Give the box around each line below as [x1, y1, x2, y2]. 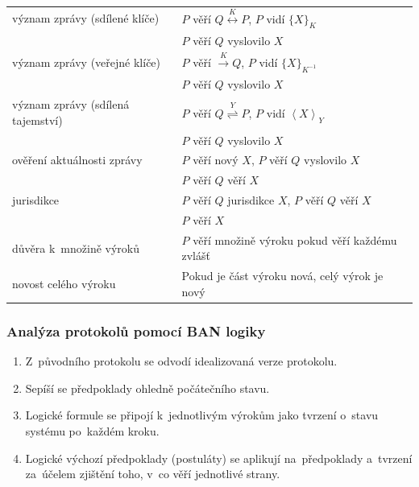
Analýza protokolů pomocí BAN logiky [6, 320, 266, 340]
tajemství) [12, 111, 63, 128]
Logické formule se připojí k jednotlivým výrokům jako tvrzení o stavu [25, 407, 379, 423]
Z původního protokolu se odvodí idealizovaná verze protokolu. [25, 353, 338, 369]
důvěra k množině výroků [12, 239, 139, 256]
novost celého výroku [12, 275, 116, 292]
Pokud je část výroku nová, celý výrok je [181, 267, 384, 284]
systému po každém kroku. [25, 422, 160, 439]
